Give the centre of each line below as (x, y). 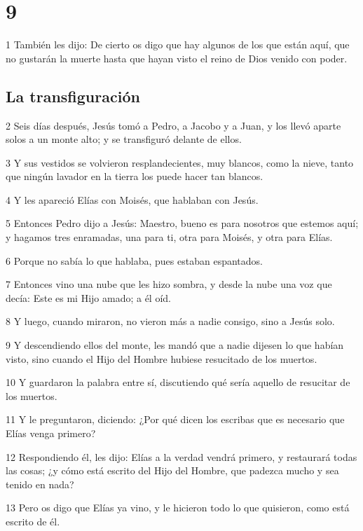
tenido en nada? (40, 484)
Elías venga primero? (51, 433)
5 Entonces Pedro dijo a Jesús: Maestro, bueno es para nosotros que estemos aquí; (182, 223)
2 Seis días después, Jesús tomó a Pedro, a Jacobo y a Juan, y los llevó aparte (173, 125)
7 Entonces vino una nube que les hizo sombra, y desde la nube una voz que (169, 284)
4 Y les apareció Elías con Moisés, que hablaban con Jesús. (132, 199)
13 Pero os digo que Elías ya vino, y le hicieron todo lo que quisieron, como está (178, 508)
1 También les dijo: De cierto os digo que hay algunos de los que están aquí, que (178, 44)
